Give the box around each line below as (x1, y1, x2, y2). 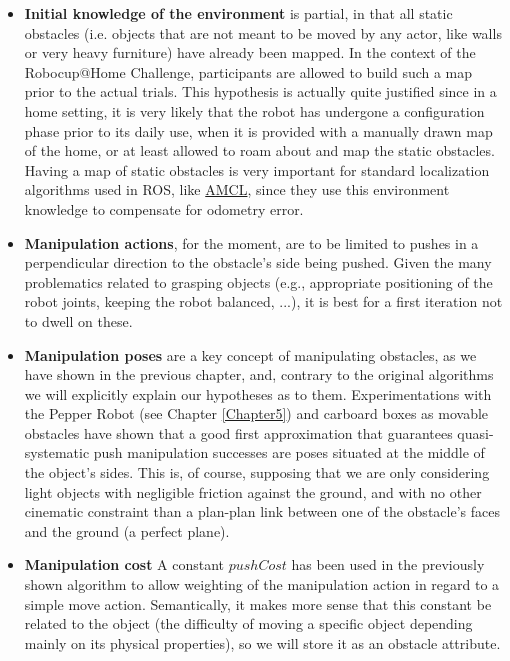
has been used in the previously (291, 554, 485, 575)
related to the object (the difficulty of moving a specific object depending (24, 613, 473, 634)
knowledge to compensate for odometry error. (24, 198, 304, 219)
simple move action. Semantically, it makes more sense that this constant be (24, 593, 492, 614)
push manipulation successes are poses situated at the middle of (93, 442, 485, 463)
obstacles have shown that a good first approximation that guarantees (24, 422, 453, 443)
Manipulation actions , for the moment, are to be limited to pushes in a (24, 232, 479, 253)
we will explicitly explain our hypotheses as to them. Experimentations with (24, 383, 492, 404)
